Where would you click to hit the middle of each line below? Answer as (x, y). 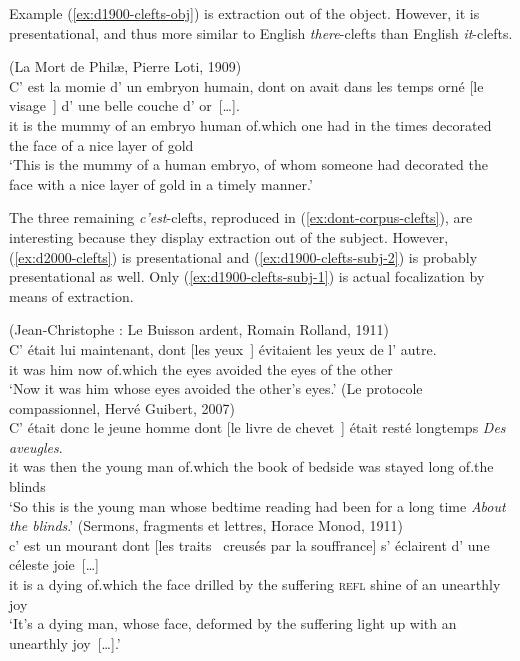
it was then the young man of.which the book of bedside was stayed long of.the (251, 466)
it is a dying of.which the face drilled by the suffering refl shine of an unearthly (255, 584)
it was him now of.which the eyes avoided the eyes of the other (201, 368)
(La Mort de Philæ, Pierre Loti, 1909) (125, 66)
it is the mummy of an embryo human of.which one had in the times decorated (250, 124)
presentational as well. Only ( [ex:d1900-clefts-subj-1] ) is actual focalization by (247, 276)
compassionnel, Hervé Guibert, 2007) (122, 407)
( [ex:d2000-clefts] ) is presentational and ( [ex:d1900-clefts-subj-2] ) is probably (243, 256)
